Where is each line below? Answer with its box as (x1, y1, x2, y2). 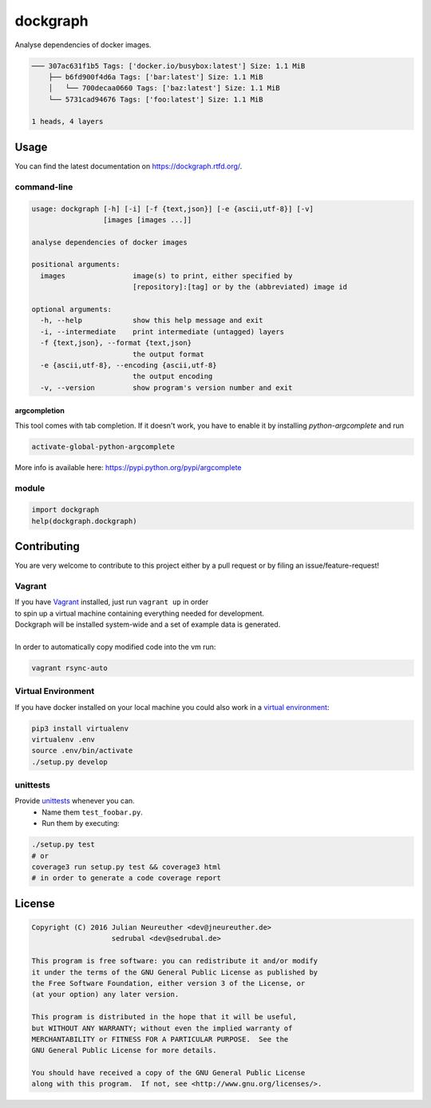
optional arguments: (31, 305, 112, 314)
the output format (132, 349, 205, 359)
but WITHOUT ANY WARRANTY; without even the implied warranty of (31, 1023, 293, 1033)
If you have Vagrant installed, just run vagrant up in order (14, 597, 209, 607)
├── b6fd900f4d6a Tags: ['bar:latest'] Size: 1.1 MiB (48, 72, 263, 82)
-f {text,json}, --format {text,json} (40, 338, 192, 348)
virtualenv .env (31, 735, 96, 743)
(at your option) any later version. (31, 990, 180, 999)
